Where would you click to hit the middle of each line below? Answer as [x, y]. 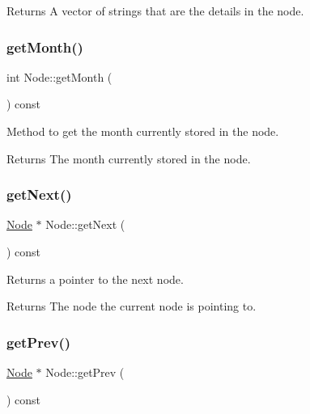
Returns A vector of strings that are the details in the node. [155, 11]
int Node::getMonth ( [59, 76]
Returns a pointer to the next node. [95, 279]
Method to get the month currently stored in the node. [143, 131]
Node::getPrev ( [85, 372]
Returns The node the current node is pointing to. [132, 306]
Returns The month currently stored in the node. [129, 158]
